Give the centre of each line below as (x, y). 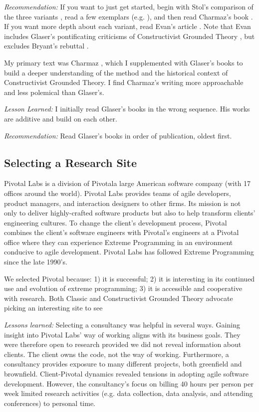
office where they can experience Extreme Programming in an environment (119, 242)
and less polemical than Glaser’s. (54, 92)
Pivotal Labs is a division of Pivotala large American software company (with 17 (128, 183)
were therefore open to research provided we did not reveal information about (123, 344)
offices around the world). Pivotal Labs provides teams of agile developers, (118, 193)
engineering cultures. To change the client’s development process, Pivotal (116, 222)
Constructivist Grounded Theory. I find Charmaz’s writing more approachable (124, 82)
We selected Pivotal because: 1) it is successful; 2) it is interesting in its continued (129, 278)
